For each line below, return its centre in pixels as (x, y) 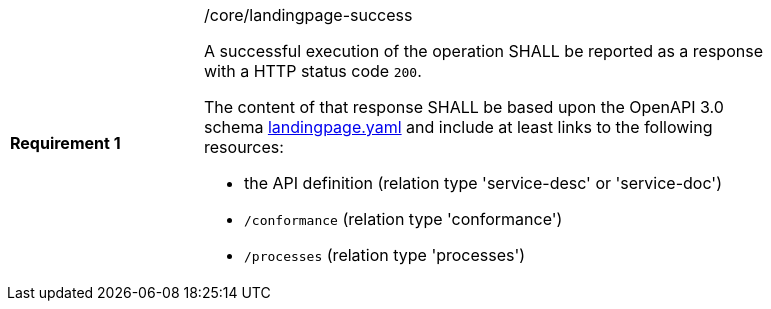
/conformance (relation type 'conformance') (403, 219)
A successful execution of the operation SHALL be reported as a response (483, 51)
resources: (244, 147)
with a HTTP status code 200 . (313, 71)
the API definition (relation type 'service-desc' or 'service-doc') (483, 183)
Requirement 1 (65, 143)
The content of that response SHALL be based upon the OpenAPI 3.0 (464, 107)
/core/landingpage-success (308, 15)
